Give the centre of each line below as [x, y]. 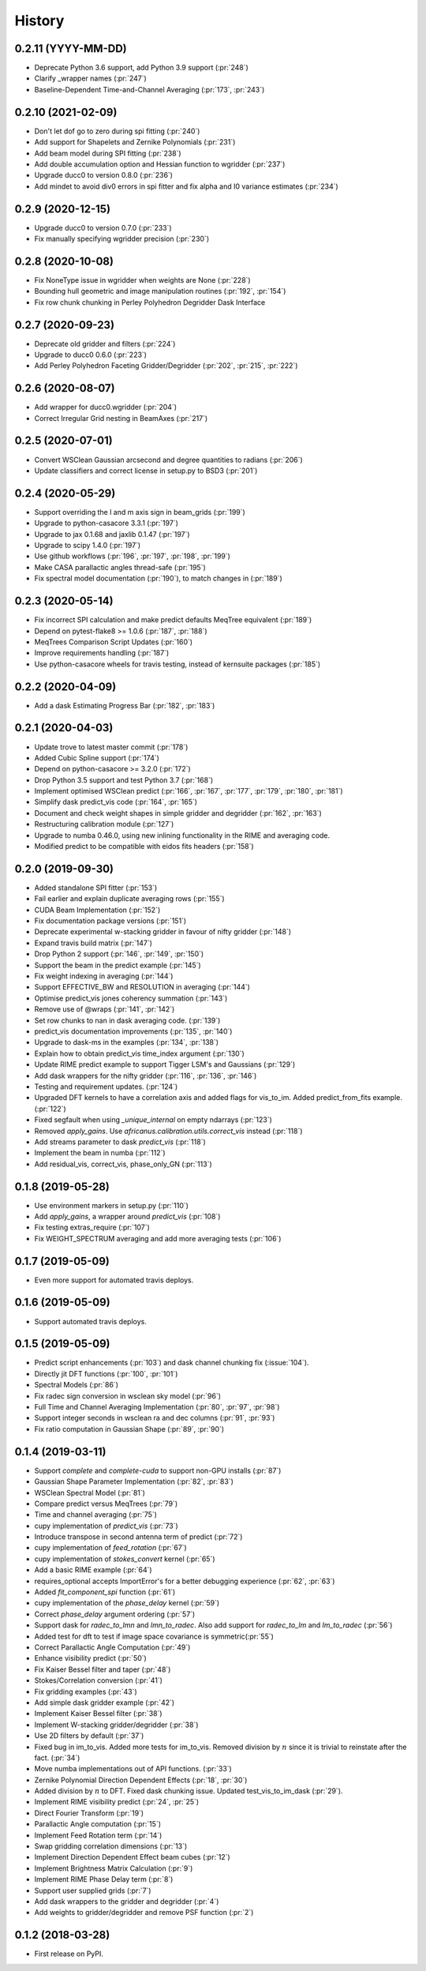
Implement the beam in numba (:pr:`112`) [100, 1153]
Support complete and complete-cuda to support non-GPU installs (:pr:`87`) [158, 1470]
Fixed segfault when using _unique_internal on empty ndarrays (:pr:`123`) [153, 1120]
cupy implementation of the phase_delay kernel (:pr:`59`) [127, 1603]
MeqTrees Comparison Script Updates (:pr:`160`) [114, 642]
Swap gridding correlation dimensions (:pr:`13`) [111, 1846]
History [39, 21]
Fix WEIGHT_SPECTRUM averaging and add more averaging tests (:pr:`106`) [158, 1238]
